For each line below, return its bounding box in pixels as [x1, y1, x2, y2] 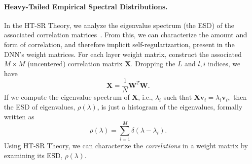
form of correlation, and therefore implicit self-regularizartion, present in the [4, 39, 235, 49]
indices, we [208, 58, 241, 69]
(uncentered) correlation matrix [27, 58, 123, 69]
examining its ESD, [4, 150, 63, 160]
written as [4, 111, 35, 121]
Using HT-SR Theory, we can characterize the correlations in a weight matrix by [4, 140, 248, 151]
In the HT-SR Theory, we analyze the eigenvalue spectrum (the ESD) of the [4, 20, 234, 30]
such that [163, 92, 192, 102]
